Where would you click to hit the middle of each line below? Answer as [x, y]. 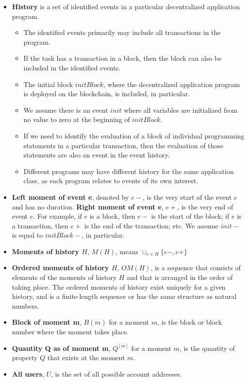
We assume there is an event [66, 110]
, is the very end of [205, 206]
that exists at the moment [86, 357]
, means [127, 251]
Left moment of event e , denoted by [70, 197]
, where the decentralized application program [172, 84]
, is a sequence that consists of [196, 268]
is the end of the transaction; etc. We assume [151, 225]
